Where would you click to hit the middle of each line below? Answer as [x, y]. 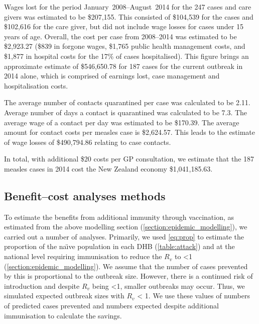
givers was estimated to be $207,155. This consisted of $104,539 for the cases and [129, 16]
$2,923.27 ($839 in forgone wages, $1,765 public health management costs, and [125, 46]
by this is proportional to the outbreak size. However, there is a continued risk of [128, 276]
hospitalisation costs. [36, 85]
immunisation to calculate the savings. [63, 315]
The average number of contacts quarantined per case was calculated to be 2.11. [127, 102]
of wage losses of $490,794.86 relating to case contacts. [88, 142]
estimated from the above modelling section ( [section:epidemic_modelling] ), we [126, 227]
